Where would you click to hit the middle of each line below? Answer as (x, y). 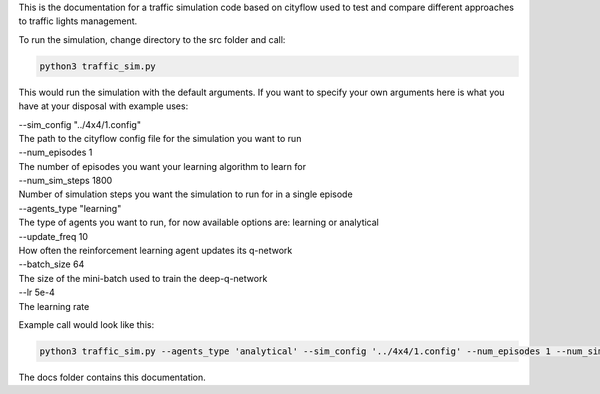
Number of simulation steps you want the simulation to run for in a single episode (186, 194)
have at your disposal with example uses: (103, 106)
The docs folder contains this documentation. (112, 377)
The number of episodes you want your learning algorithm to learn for (162, 166)
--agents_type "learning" (70, 208)
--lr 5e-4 (36, 292)
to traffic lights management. (78, 21)
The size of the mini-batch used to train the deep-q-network (143, 278)
